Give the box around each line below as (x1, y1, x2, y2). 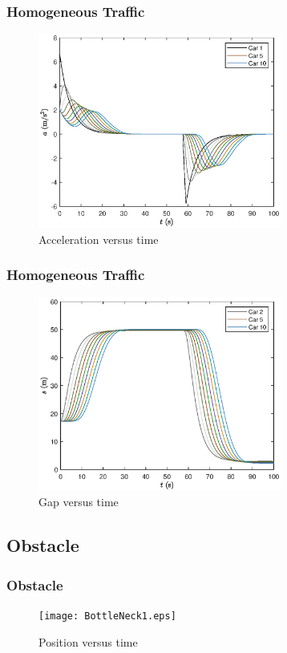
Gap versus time (38, 493, 119, 510)
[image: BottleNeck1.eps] (38, 610, 176, 622)
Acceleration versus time (38, 230, 159, 247)
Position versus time (38, 633, 138, 650)
